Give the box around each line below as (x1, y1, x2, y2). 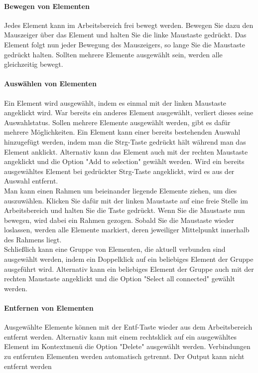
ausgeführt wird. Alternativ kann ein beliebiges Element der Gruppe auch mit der (4, 263, 254, 274)
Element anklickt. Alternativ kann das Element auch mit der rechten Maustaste (4, 146, 248, 157)
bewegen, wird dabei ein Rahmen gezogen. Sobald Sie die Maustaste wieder (4, 214, 234, 225)
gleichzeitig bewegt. (4, 59, 63, 69)
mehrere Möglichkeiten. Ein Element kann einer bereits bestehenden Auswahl (4, 127, 241, 137)
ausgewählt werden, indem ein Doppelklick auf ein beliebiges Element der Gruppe (4, 254, 254, 264)
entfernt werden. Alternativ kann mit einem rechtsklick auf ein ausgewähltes (4, 331, 237, 342)
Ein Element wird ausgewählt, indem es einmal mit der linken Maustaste (4, 97, 227, 108)
